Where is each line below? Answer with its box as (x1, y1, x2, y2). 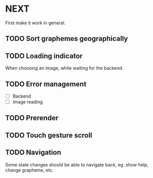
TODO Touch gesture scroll (5, 131, 92, 140)
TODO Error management (5, 79, 87, 88)
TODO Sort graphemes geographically (5, 34, 128, 43)
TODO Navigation (5, 148, 62, 157)
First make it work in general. (5, 20, 66, 26)
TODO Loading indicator (5, 52, 83, 60)
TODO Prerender (5, 114, 59, 122)
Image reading (12, 99, 43, 105)
